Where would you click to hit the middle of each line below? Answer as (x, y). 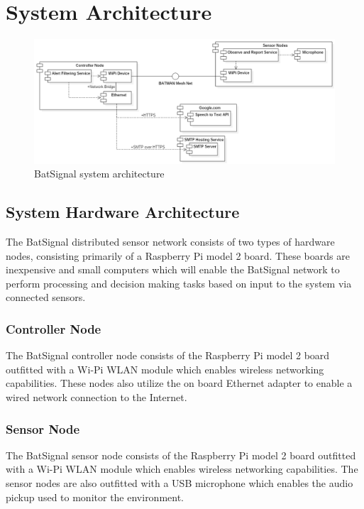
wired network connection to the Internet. (96, 397)
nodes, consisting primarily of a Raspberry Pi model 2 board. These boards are (178, 255)
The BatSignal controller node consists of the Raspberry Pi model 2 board (168, 355)
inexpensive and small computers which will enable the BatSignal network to (173, 269)
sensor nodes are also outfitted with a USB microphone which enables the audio (180, 483)
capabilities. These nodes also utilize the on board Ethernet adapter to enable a (179, 383)
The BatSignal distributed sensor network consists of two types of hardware (170, 242)
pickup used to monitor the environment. (95, 497)
